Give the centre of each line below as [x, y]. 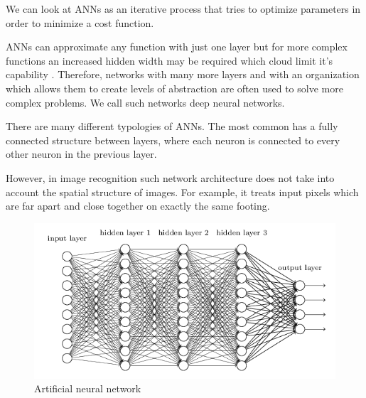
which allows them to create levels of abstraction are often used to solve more [174, 88]
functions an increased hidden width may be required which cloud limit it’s [169, 60]
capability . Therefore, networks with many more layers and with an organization [183, 74]
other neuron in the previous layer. [81, 154]
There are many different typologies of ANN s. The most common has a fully [172, 126]
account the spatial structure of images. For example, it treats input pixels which [182, 192]
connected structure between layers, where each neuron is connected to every [173, 140]
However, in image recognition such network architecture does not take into [170, 177]
